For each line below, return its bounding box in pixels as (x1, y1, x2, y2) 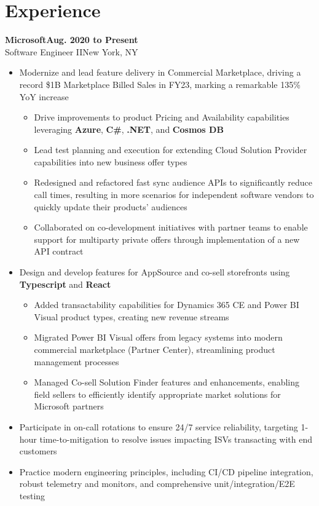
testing (19, 489, 45, 502)
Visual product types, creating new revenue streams (34, 310, 229, 323)
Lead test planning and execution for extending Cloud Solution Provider (34, 143, 307, 156)
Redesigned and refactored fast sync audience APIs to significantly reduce (34, 176, 312, 189)
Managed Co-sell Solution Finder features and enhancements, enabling (34, 376, 300, 389)
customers (19, 445, 57, 457)
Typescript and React (19, 277, 111, 290)
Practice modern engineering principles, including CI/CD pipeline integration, (19, 465, 313, 478)
